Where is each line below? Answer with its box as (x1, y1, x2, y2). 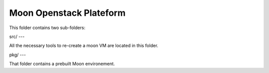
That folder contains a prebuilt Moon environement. (9, 61, 115, 67)
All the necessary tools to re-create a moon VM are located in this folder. (9, 42, 159, 49)
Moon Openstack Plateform (9, 7, 126, 18)
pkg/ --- (9, 52, 26, 58)
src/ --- (9, 34, 25, 39)
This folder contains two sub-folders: (9, 25, 86, 31)
